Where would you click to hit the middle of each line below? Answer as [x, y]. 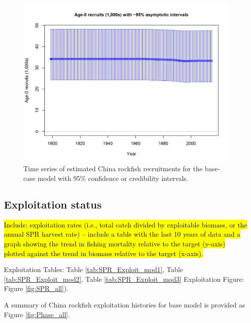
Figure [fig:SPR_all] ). [36, 288]
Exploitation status [53, 204]
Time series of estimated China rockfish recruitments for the [113, 169]
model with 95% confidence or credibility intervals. [113, 178]
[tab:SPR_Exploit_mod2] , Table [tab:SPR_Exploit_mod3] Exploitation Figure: [124, 279]
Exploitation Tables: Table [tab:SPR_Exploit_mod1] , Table [93, 269]
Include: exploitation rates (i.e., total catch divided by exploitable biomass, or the [125, 224]
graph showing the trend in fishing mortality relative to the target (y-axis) [115, 244]
